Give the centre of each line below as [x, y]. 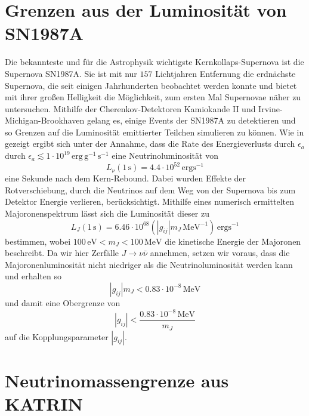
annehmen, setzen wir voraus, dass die [220, 253]
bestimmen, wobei [38, 241]
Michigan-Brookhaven [45, 120]
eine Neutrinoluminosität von [165, 155]
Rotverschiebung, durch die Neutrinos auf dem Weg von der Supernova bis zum [150, 189]
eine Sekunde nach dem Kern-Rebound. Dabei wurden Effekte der [125, 178]
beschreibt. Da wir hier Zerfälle [62, 253]
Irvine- [271, 108]
